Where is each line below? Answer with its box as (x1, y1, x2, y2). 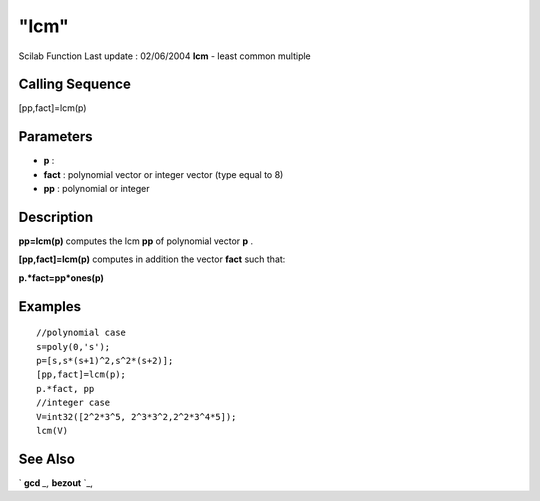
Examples (18, 298, 82, 315)
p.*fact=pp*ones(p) (18, 271, 105, 284)
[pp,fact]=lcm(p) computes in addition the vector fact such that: (18, 253, 286, 265)
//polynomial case (36, 327, 127, 339)
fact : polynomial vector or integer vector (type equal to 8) (43, 168, 284, 180)
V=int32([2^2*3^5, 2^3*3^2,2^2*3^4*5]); (36, 411, 237, 422)
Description (18, 208, 94, 225)
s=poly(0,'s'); (36, 341, 111, 352)
